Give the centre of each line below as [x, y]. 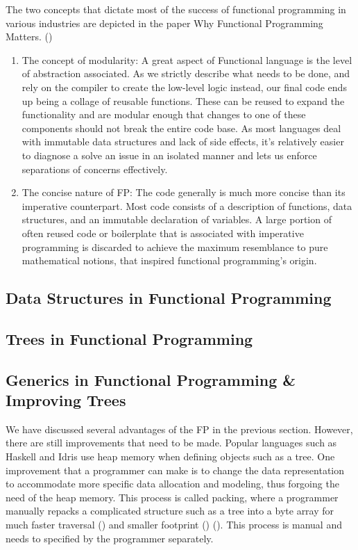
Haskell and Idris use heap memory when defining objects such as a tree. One [170, 456]
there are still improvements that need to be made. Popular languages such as [171, 443]
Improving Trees [66, 400]
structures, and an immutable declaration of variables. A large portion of [177, 219]
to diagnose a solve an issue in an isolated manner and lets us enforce [169, 155]
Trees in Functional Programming [129, 338]
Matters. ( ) [29, 37]
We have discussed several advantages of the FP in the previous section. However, [179, 429]
